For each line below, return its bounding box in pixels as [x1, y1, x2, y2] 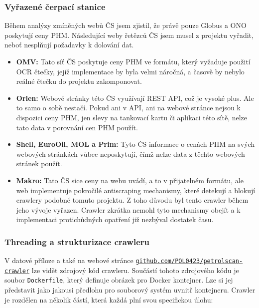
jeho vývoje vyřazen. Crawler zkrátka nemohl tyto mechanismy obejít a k [16, 204, 241, 215]
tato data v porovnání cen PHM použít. [16, 122, 138, 132]
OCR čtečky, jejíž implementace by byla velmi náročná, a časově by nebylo [16, 66, 245, 76]
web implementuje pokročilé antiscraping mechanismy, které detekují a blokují [16, 185, 256, 195]
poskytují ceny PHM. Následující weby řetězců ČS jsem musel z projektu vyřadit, [4, 29, 254, 40]
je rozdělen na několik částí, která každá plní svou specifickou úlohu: [4, 294, 213, 305]
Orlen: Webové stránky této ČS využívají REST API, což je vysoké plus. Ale [16, 92, 254, 103]
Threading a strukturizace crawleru [4, 235, 150, 248]
